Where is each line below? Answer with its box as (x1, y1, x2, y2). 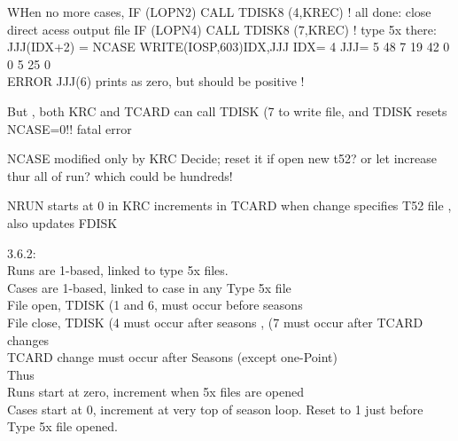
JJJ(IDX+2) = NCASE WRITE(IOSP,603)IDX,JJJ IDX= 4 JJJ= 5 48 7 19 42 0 (7, 37, 450, 56)
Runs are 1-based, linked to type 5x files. (7, 261, 229, 280)
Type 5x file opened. (7, 417, 118, 436)
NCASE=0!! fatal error (7, 119, 132, 138)
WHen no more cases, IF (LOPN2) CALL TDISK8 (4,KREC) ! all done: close (7, 3, 431, 20)
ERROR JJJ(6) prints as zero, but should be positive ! (7, 72, 305, 91)
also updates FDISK (7, 213, 118, 232)
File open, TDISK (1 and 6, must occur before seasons (7, 295, 303, 314)
